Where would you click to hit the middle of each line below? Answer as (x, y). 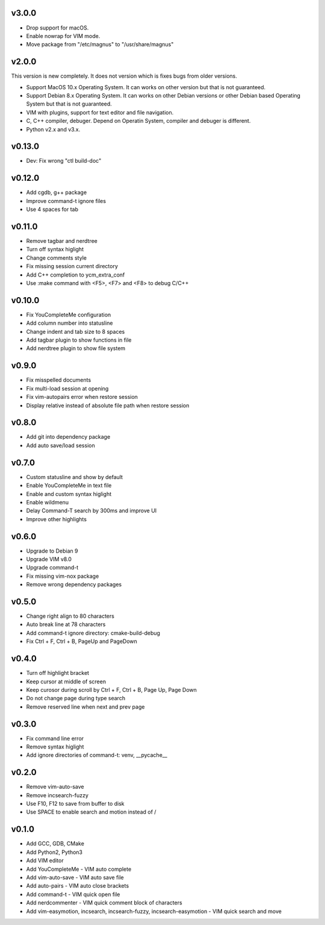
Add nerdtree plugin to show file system (76, 348)
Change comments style (57, 258)
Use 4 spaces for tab (52, 209)
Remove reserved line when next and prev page (85, 707)
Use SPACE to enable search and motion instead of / (91, 812)
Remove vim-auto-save (55, 787)
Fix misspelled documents (59, 380)
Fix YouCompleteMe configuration (69, 315)
